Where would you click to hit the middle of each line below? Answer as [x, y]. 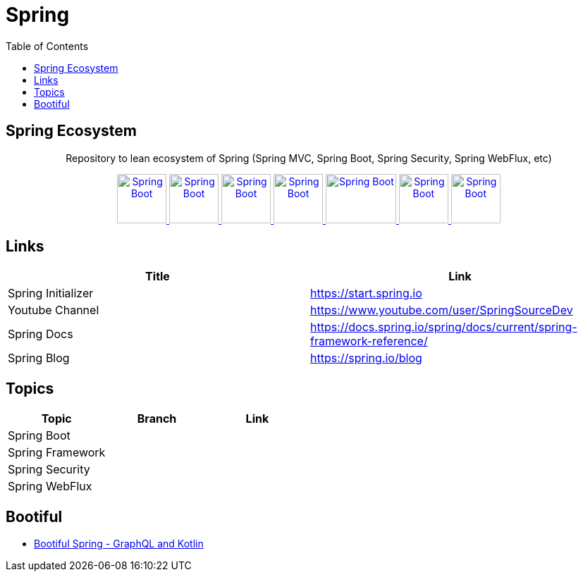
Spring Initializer [51, 293]
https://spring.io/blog [366, 358]
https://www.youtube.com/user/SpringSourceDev [442, 310]
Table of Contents [47, 46]
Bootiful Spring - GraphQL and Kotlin [119, 544]
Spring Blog [39, 358]
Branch [157, 419]
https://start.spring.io [366, 293]
